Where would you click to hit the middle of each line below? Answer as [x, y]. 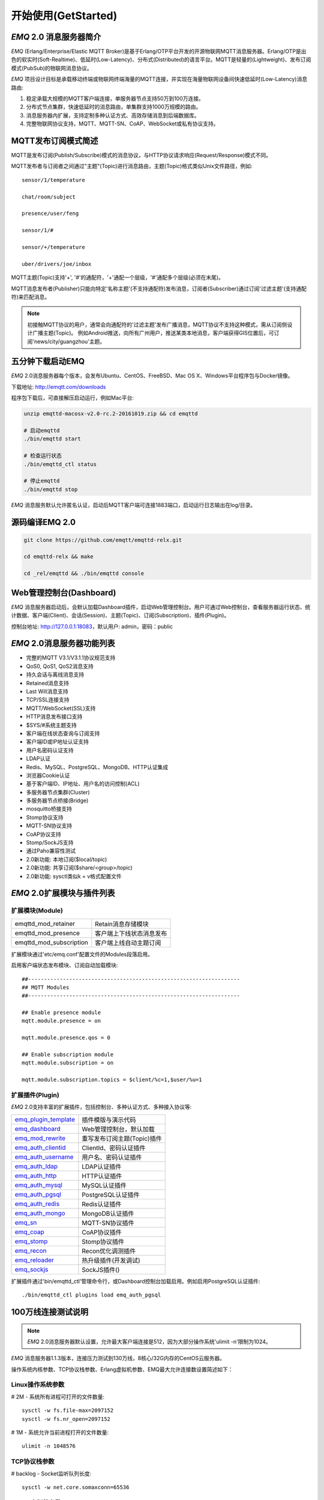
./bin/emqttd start [52, 439]
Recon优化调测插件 [109, 1251]
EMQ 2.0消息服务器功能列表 [63, 643]
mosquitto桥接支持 [49, 809]
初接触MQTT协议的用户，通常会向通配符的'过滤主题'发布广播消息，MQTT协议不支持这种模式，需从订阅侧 [157, 325]
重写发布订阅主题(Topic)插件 [122, 1138]
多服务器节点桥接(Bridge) [57, 800]
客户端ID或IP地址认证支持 [58, 742]
